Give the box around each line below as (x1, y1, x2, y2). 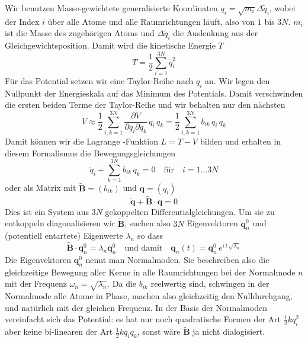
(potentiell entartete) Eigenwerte (5, 229, 123, 242)
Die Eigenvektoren (5, 253, 72, 265)
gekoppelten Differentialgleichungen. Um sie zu (105, 205, 275, 217)
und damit (124, 244, 163, 253)
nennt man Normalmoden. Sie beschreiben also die (85, 253, 269, 265)
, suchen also (124, 217, 171, 229)
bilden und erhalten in (200, 134, 281, 147)
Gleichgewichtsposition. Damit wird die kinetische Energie (5, 39, 216, 52)
